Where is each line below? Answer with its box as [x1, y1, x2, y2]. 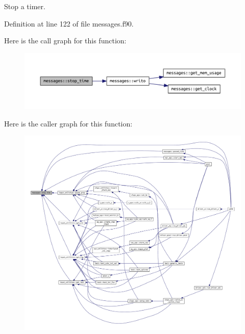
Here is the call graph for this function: [4, 35, 127, 46]
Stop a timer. [4, 1, 45, 11]
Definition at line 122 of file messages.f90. [4, 18, 134, 29]
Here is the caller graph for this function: [4, 118, 133, 129]
